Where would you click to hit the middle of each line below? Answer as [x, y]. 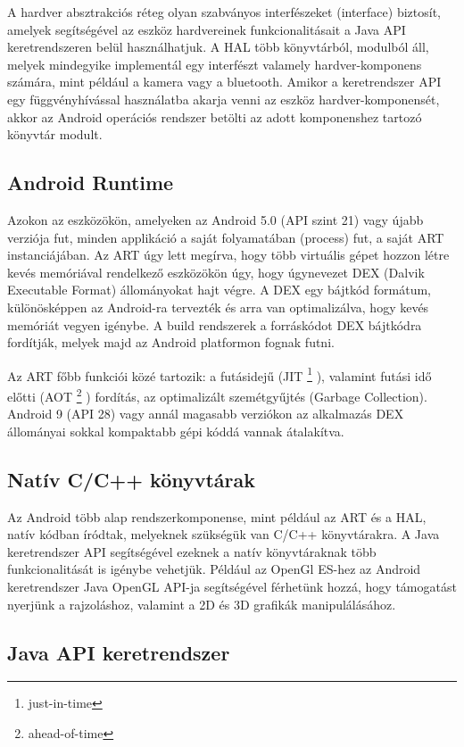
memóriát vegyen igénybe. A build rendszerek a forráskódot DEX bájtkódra [215, 324]
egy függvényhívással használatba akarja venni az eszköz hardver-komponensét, [224, 99]
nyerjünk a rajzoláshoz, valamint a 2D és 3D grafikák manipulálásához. [202, 604]
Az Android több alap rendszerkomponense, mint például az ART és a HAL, [217, 516]
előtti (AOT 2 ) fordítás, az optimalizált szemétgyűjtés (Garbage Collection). [217, 394]
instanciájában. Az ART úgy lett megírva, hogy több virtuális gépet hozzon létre [228, 255]
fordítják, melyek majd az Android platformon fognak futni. [171, 342]
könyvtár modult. [55, 134]
